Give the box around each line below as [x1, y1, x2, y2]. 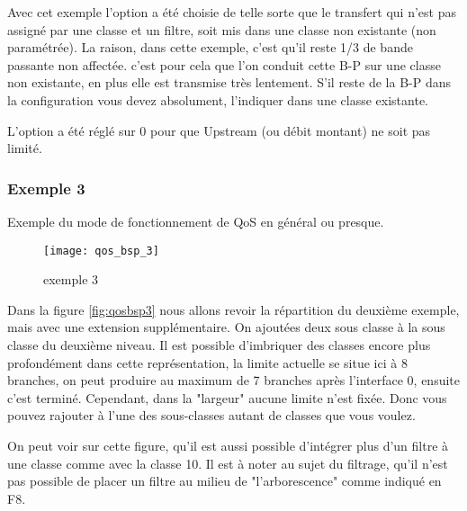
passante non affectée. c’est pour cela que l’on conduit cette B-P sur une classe [7, 55, 441, 74]
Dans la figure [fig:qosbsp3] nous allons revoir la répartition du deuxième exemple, [7, 300, 460, 318]
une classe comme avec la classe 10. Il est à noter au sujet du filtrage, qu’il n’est [7, 453, 448, 472]
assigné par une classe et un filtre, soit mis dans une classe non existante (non [7, 20, 436, 39]
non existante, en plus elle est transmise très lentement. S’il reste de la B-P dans [7, 73, 451, 92]
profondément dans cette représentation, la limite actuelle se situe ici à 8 [7, 353, 408, 372]
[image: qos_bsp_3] [43, 244, 159, 257]
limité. [7, 139, 42, 157]
